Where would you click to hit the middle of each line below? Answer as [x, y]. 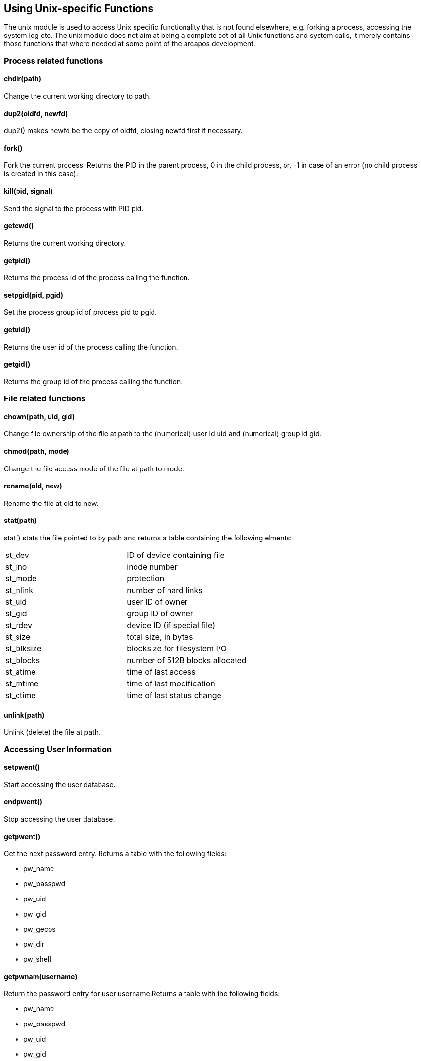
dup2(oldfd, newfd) [36, 113]
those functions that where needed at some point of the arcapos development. [130, 44]
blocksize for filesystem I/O [177, 649]
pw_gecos [40, 929]
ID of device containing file [176, 555]
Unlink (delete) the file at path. [52, 732]
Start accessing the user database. [60, 784]
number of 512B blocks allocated [187, 660]
